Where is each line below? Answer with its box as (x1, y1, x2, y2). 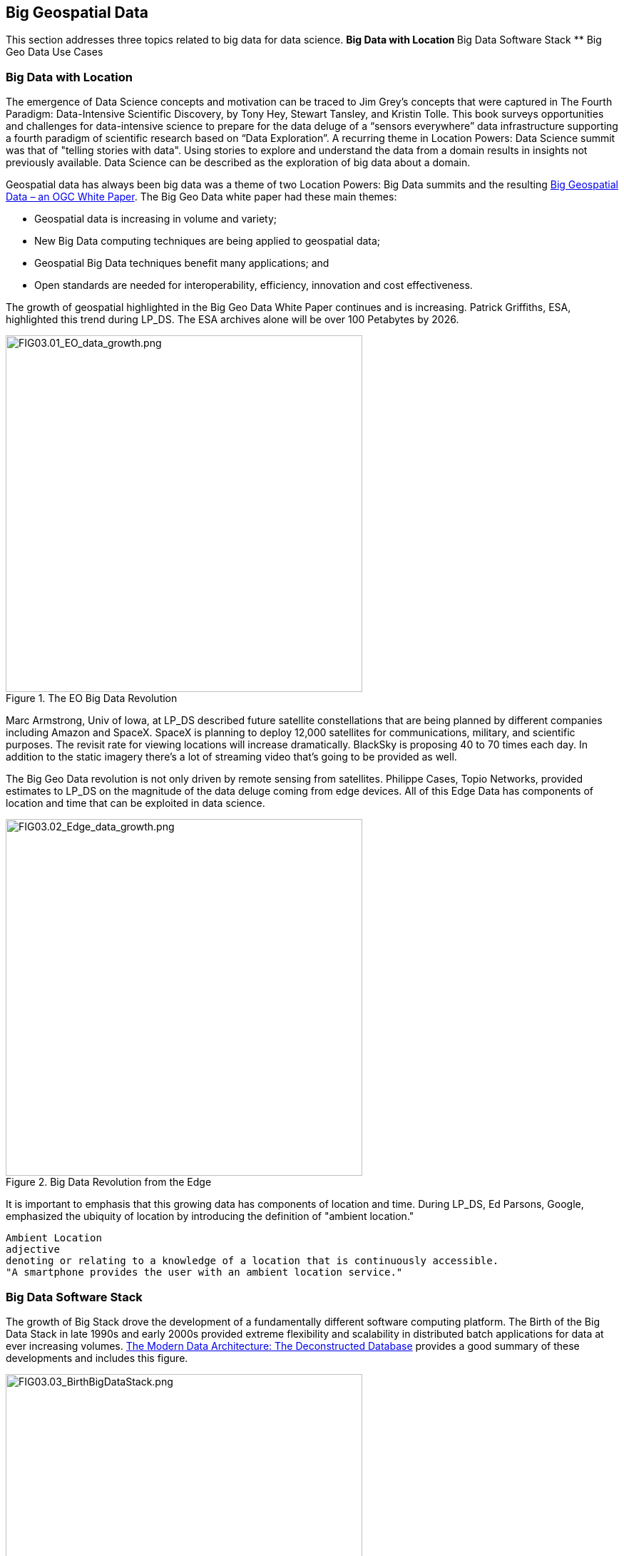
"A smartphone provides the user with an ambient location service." (6, 1266, 403, 1278)
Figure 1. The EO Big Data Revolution (6, 692, 178, 705)
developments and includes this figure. (6, 1351, 188, 1364)
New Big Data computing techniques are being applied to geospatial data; (34, 235, 381, 248)
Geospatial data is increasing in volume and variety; (34, 213, 277, 225)
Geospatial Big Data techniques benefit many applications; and (34, 257, 329, 270)
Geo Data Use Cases (6, 46, 103, 59)
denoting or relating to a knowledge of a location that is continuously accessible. (6, 1255, 499, 1267)
